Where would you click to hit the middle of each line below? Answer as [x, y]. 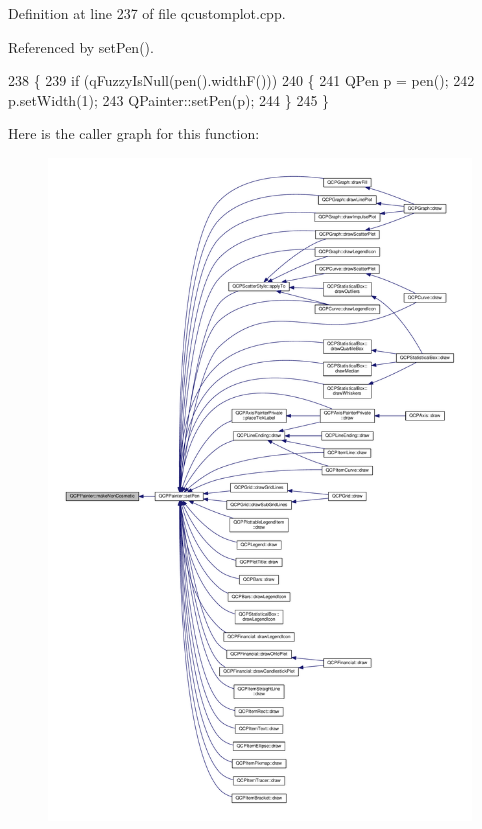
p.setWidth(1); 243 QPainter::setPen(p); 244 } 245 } [169, 99]
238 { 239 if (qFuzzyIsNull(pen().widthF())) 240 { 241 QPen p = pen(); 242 [241, 80]
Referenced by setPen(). [81, 46]
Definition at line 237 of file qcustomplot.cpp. [147, 13]
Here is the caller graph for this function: [134, 133]
